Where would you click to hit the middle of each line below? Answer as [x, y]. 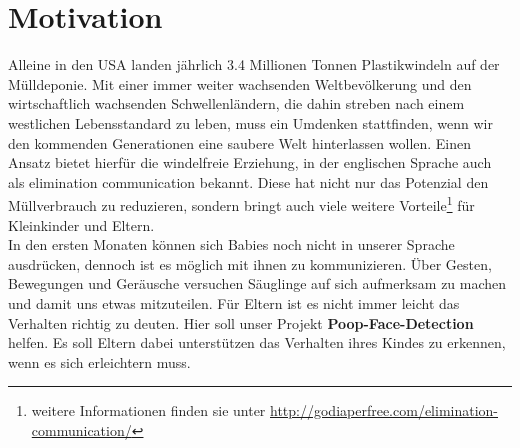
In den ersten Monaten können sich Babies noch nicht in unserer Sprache [231, 244]
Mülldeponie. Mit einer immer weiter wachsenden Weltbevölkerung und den [240, 83]
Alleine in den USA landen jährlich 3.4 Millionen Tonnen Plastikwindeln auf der [254, 64]
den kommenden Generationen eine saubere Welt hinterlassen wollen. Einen [240, 142]
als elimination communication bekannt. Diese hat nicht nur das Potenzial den [248, 181]
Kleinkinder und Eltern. [81, 224]
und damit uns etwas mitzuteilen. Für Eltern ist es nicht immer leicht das [234, 302]
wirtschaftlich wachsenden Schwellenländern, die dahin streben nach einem [236, 103]
